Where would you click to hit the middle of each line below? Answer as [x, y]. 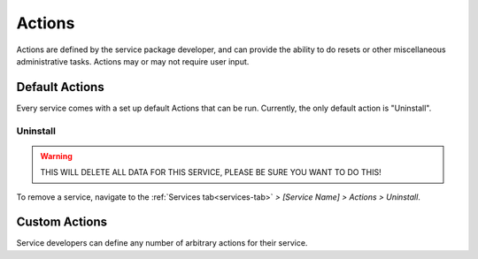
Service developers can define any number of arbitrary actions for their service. [162, 243]
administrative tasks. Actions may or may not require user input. [133, 61]
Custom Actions [62, 222]
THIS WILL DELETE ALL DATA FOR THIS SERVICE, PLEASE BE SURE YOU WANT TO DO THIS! [211, 172]
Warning [56, 156]
